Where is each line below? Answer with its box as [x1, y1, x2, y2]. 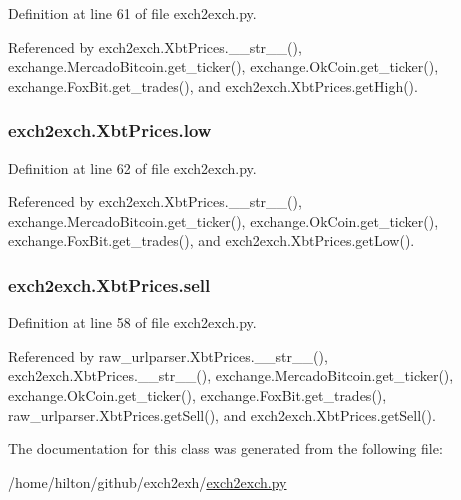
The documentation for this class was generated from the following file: [8, 438, 443, 459]
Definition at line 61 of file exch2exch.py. [8, 3, 257, 23]
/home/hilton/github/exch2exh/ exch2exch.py [8, 471, 287, 492]
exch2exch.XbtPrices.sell [8, 272, 211, 297]
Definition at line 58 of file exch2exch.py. [8, 312, 257, 333]
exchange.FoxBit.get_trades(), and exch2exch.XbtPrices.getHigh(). [8, 75, 418, 96]
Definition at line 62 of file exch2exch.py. [8, 157, 257, 178]
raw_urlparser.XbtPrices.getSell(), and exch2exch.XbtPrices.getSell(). [8, 404, 436, 425]
